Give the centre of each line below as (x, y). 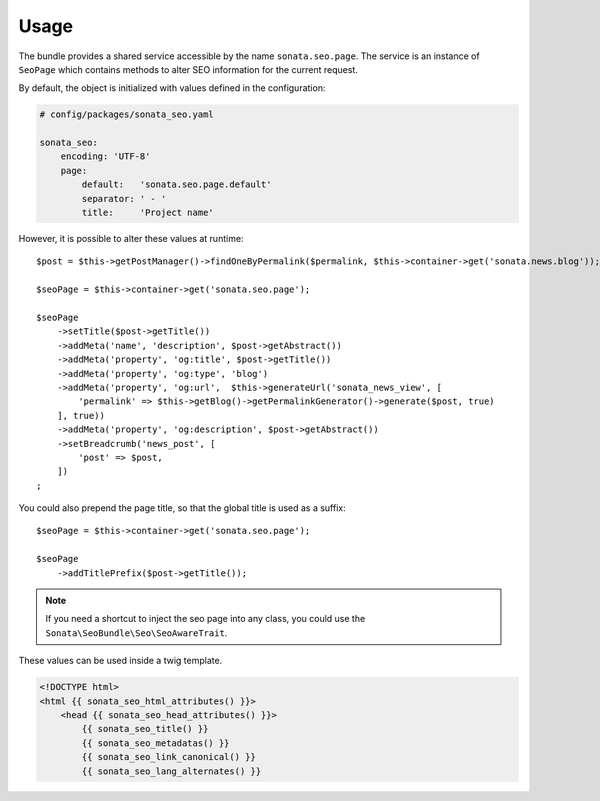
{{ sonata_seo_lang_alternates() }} (171, 771)
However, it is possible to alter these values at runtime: (131, 239)
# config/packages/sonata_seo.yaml (126, 114)
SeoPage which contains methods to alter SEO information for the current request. (188, 69)
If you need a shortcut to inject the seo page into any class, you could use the (205, 619)
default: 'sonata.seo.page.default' (176, 184)
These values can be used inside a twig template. (120, 661)
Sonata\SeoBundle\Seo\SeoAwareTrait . (136, 632)
